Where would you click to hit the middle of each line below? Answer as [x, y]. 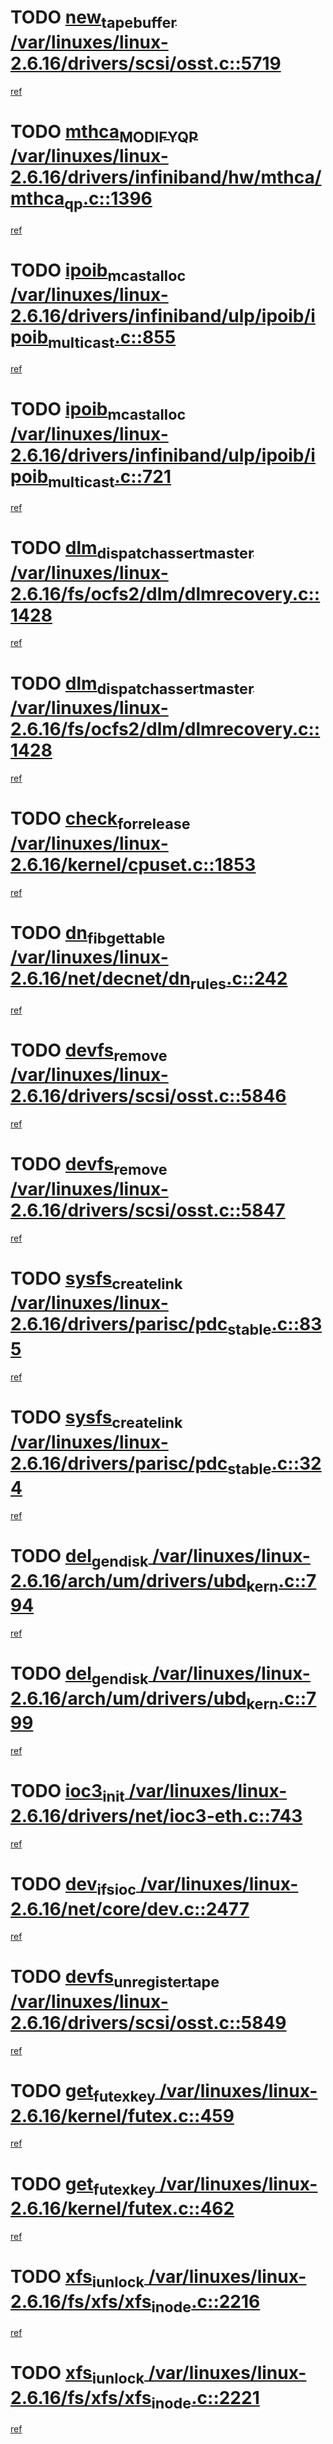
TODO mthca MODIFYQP [104, 133]
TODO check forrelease [100, 820]
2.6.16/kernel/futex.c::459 [122, 2115]
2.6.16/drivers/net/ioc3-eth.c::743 [156, 1815]
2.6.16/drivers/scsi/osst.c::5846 [148, 1096]
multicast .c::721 [110, 478]
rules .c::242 [238, 980]
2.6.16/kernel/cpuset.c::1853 [133, 864]
